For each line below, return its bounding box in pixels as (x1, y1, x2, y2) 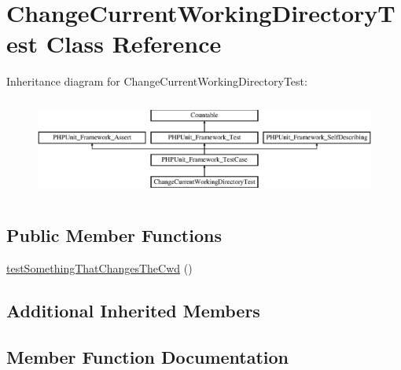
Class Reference (46, 27, 222, 60)
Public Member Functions (6, 223, 222, 247)
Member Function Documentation (6, 344, 289, 368)
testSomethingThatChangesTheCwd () (6, 259, 193, 276)
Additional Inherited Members (6, 298, 260, 322)
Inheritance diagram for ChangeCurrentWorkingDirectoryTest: (6, 73, 307, 90)
